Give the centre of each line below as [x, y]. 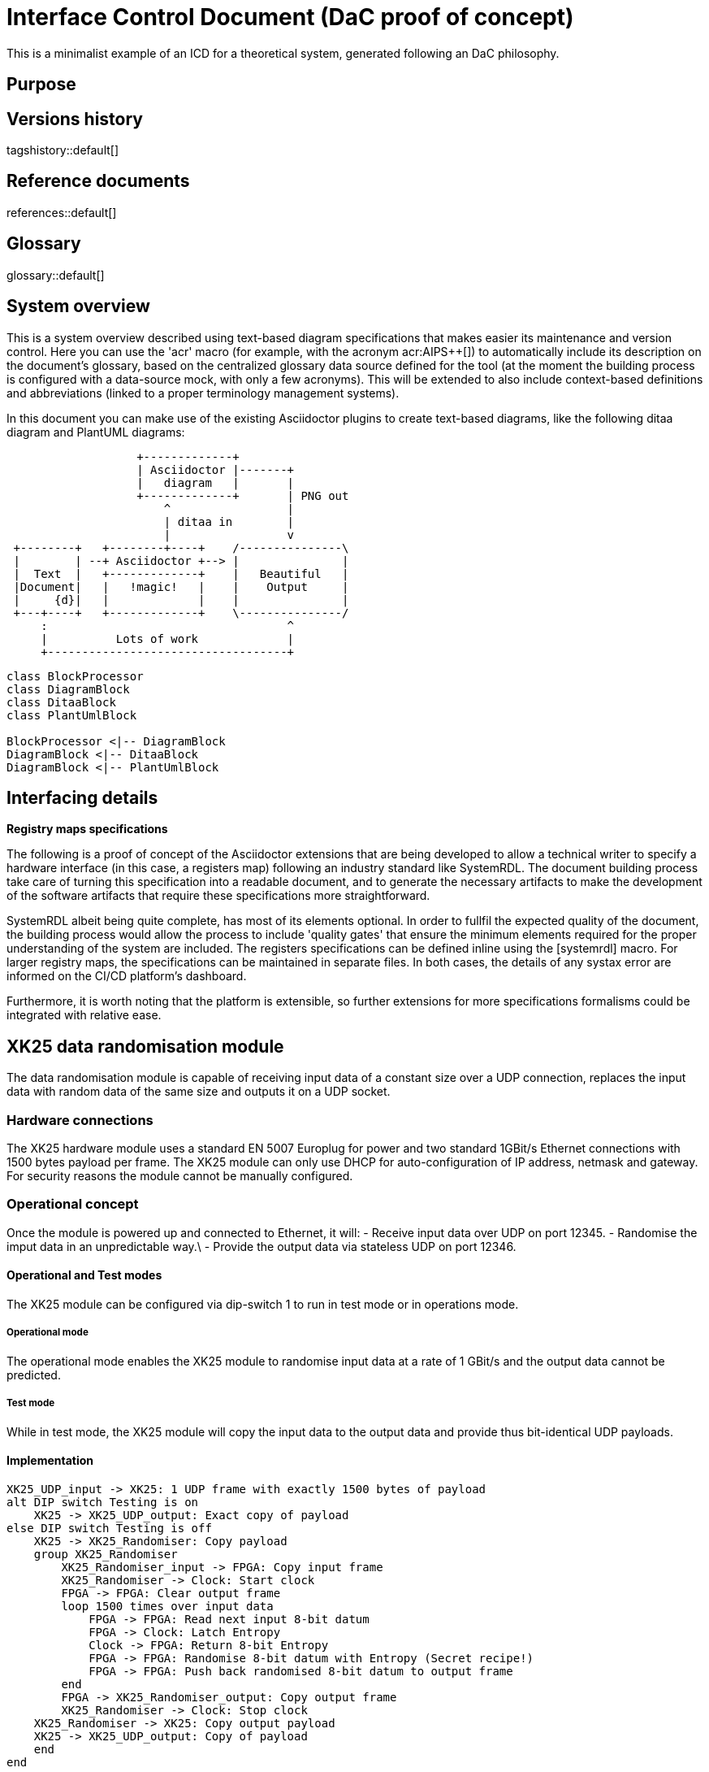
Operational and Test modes [84, 1275]
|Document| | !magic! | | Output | [181, 586]
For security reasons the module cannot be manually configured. [180, 1175]
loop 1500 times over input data [167, 1606]
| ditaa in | [229, 521]
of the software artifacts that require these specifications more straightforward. [218, 896]
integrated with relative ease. [84, 1015]
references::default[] [62, 212]
